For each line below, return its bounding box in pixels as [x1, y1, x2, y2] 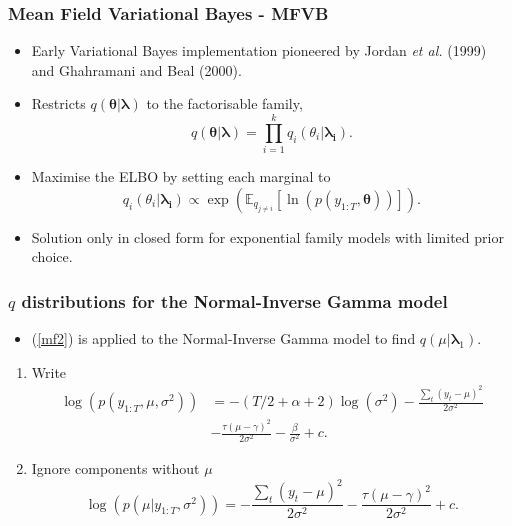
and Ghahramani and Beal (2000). [31, 59, 242, 80]
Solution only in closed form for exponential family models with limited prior [31, 226, 504, 247]
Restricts [31, 93, 86, 114]
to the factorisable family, [146, 93, 303, 114]
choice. [31, 246, 73, 267]
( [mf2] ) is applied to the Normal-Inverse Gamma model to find [31, 328, 416, 349]
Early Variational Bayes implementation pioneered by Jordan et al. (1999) [31, 40, 487, 61]
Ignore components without [31, 458, 200, 479]
